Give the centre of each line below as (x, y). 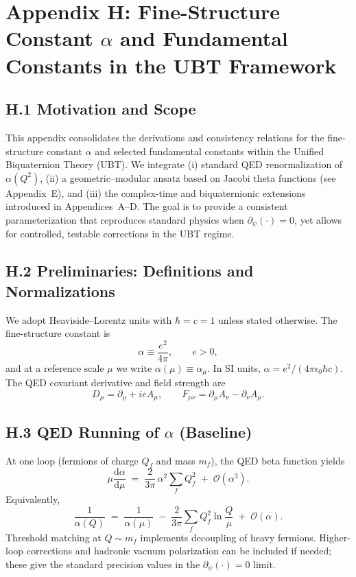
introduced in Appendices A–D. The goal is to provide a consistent (147, 206)
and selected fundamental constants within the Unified (210, 151)
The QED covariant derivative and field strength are (116, 382)
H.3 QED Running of (82, 431)
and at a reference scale (55, 367)
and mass (176, 460)
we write (134, 367)
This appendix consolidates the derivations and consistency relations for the (165, 137)
